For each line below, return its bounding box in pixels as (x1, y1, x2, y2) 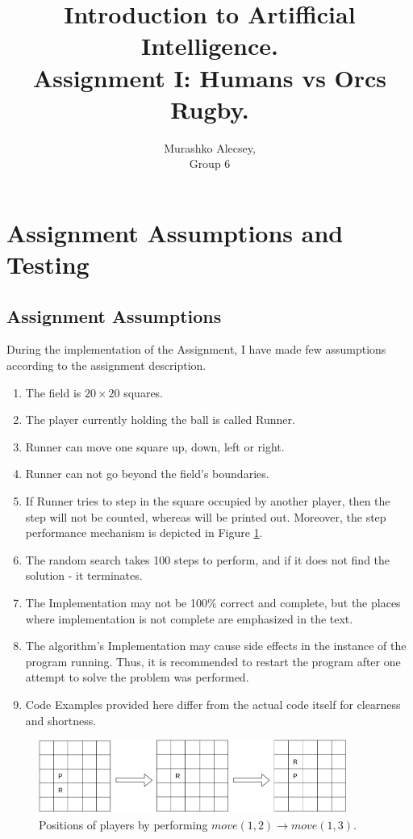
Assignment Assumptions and (6, 216, 344, 249)
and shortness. (25, 711, 97, 728)
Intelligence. (140, 29, 279, 62)
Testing (6, 248, 90, 281)
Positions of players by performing (39, 816, 208, 833)
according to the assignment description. (6, 357, 206, 374)
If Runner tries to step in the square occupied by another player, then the (25, 493, 390, 510)
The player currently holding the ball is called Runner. (25, 411, 295, 428)
